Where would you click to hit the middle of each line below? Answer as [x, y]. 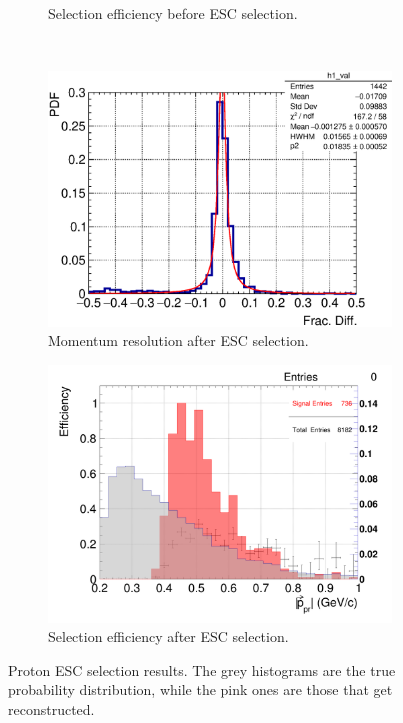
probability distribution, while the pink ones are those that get [200, 689]
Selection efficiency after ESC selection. [168, 636]
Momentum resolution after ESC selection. [178, 340]
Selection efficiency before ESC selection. [173, 13]
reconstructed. [51, 709]
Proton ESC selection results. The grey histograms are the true [202, 669]
